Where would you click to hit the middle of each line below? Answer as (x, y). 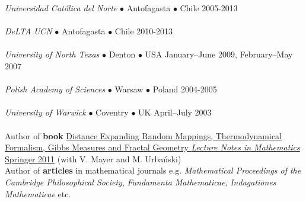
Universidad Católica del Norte (61, 8)
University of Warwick (45, 112)
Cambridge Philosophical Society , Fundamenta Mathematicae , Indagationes (141, 182)
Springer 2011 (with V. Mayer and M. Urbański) (93, 158)
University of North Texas (52, 54)
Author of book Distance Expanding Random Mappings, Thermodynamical (144, 135)
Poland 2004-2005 (185, 89)
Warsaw (129, 89)
